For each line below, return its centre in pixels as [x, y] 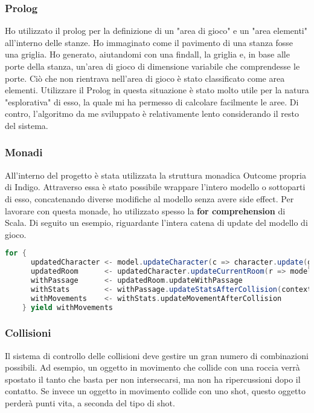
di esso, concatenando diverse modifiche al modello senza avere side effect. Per [149, 198]
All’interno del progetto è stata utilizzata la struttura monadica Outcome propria [155, 175]
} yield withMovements [68, 307]
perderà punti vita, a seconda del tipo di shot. [90, 403]
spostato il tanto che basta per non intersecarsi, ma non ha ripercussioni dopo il [153, 379]
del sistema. [27, 125]
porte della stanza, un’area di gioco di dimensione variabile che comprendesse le [152, 66]
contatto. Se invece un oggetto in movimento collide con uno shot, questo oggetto [155, 391]
